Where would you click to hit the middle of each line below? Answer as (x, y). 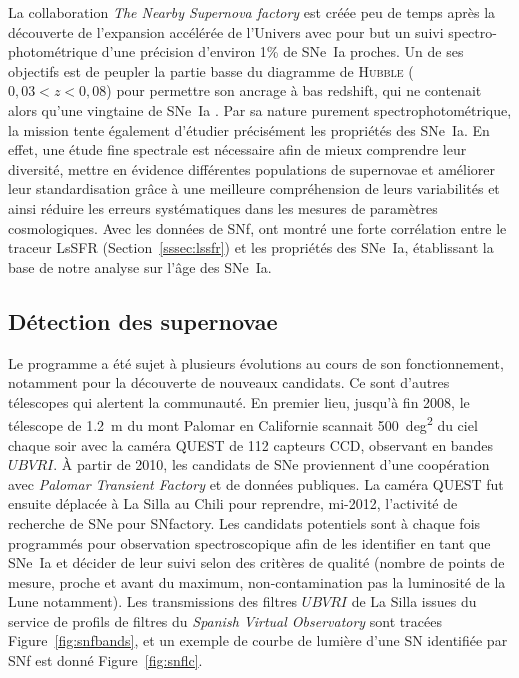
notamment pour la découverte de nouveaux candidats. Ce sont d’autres (229, 382)
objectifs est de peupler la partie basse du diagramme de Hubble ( (211, 70)
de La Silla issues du (414, 601)
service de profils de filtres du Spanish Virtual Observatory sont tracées (225, 620)
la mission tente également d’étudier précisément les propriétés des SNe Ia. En (249, 129)
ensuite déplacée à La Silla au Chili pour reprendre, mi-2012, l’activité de (233, 503)
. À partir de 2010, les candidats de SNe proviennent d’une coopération (271, 464)
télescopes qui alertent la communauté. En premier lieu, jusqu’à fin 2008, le (239, 401)
